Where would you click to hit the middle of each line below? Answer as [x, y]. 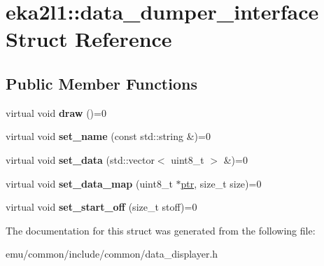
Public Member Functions [101, 83]
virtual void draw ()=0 [56, 112]
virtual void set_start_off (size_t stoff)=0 [101, 207]
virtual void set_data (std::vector [80, 159]
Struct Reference [89, 39]
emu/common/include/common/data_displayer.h [112, 254]
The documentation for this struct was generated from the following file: [161, 230]
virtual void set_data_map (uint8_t [89, 183]
